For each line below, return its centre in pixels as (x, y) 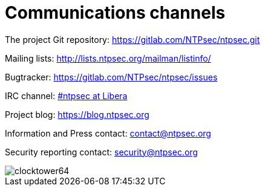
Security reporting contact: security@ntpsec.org (101, 152)
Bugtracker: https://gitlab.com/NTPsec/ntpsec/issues (111, 77)
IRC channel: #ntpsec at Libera (66, 95)
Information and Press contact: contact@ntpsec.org (108, 133)
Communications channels (115, 13)
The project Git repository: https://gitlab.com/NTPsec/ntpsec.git (132, 39)
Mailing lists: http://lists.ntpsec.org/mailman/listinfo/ (108, 58)
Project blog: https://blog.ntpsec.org (77, 114)
